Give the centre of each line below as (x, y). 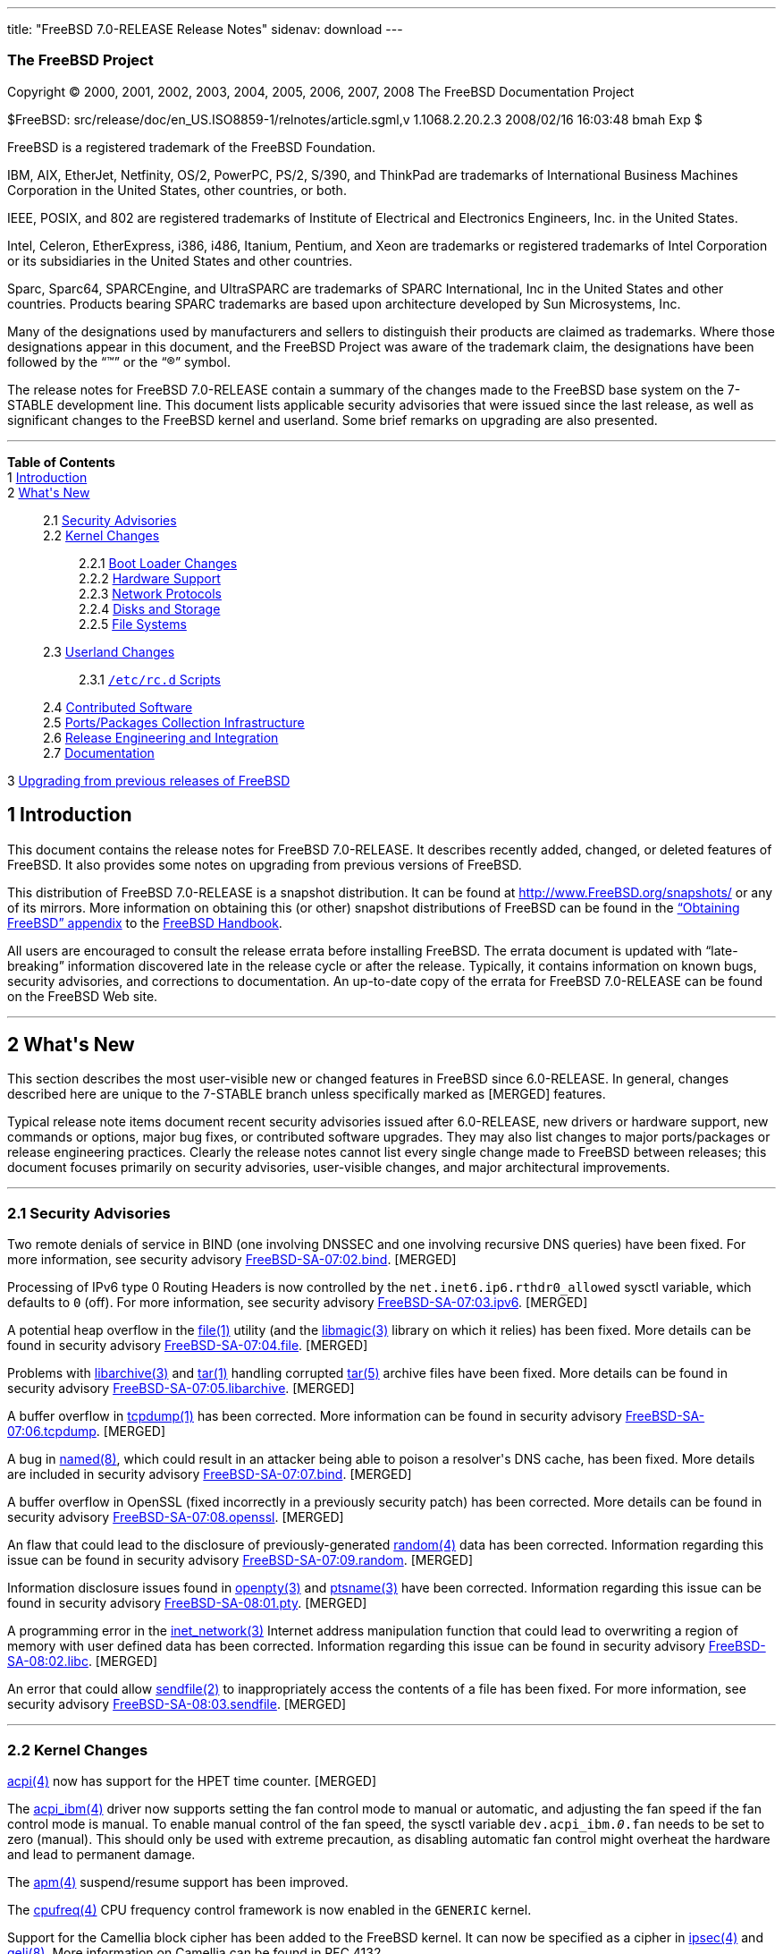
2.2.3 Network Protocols (150, 593)
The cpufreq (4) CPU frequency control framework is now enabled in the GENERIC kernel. (269, 1909)
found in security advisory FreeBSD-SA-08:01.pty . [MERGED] (187, 1603)
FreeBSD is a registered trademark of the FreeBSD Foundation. (192, 147)
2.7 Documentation (99, 752)
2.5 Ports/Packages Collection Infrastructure (174, 722)
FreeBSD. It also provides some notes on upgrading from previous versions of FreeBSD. (265, 864)
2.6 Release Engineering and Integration (161, 737)
